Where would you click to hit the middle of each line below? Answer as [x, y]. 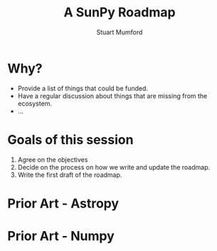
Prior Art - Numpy [61, 236]
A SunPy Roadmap [120, 12]
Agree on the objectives [53, 159]
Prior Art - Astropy [63, 203]
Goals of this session [70, 139]
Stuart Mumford [120, 32]
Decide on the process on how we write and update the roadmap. [114, 167]
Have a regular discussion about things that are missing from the [112, 96]
